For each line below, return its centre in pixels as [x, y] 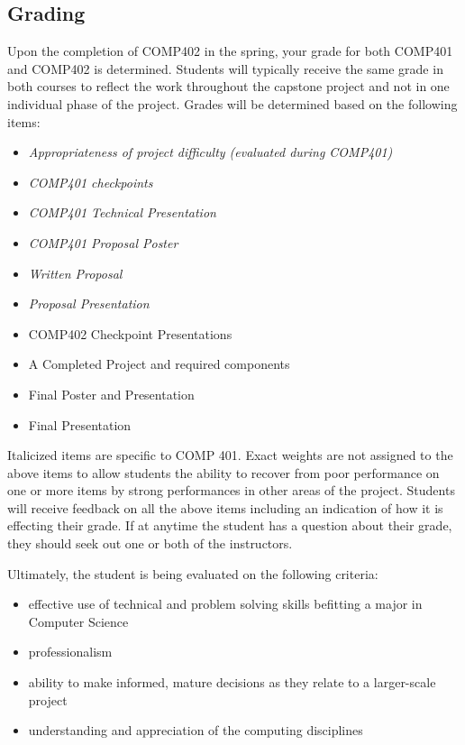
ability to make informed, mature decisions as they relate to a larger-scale [232, 682]
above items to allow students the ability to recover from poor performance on [223, 472]
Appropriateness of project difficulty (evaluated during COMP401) [210, 152]
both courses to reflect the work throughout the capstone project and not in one [228, 86]
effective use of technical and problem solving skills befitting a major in [225, 604]
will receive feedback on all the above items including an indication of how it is [225, 507]
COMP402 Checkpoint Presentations [130, 333]
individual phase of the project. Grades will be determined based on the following [232, 103]
